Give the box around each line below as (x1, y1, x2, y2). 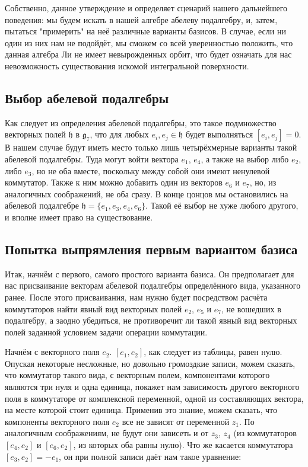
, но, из (249, 176, 277, 188)
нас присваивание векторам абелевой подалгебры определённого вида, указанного (5, 279, 301, 292)
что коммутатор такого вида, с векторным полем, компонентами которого (5, 369, 270, 381)
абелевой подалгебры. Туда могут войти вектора (5, 152, 179, 165)
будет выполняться (185, 128, 253, 140)
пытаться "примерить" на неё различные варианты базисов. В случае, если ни (5, 25, 286, 37)
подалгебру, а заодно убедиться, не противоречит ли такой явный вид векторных (5, 314, 297, 327)
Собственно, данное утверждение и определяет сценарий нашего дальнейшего (5, 2, 288, 14)
